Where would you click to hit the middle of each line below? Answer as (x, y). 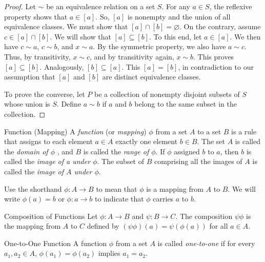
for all (219, 226)
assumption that (30, 77)
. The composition (204, 216)
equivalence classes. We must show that (66, 26)
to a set (209, 131)
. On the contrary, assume (220, 26)
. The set (211, 141)
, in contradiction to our (216, 66)
